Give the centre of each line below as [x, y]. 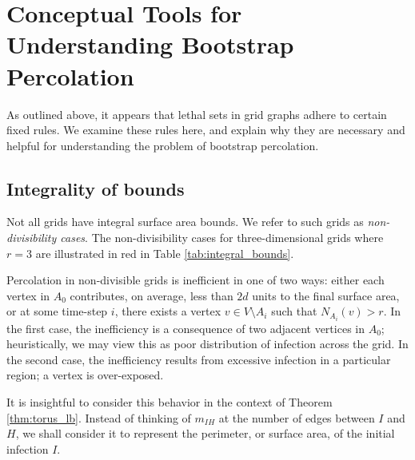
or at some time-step [57, 311]
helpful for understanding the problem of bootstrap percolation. [163, 145]
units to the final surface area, [326, 295]
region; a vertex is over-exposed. [85, 375]
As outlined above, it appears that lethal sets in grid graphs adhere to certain [197, 114]
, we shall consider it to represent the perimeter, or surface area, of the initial [205, 433]
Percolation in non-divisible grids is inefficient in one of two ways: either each [196, 280]
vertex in [28, 295]
